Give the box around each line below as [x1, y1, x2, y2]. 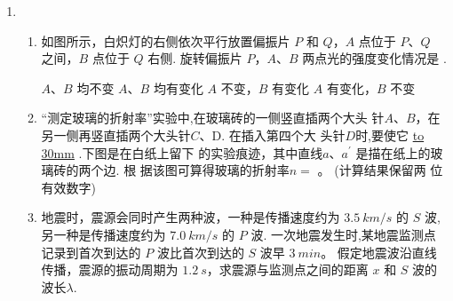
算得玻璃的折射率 [189, 161, 290, 179]
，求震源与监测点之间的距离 [206, 260, 369, 279]
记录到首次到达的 [41, 242, 141, 261]
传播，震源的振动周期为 [41, 260, 179, 279]
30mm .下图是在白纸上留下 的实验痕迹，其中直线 [41, 143, 323, 162]
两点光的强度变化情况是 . [302, 49, 447, 67]
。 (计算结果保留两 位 [317, 161, 443, 179]
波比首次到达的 [156, 242, 244, 261]
